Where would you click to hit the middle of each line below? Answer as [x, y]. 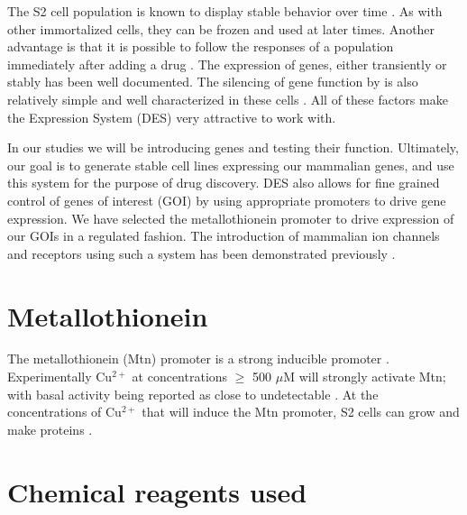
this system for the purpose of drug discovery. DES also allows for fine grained [224, 183]
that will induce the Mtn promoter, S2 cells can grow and [301, 412]
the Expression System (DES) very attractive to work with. [172, 117]
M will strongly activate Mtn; [365, 377]
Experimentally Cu [60, 377]
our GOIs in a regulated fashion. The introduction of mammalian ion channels [224, 236]
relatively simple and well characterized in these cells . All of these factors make [228, 99]
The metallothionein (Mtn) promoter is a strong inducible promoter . [198, 359]
